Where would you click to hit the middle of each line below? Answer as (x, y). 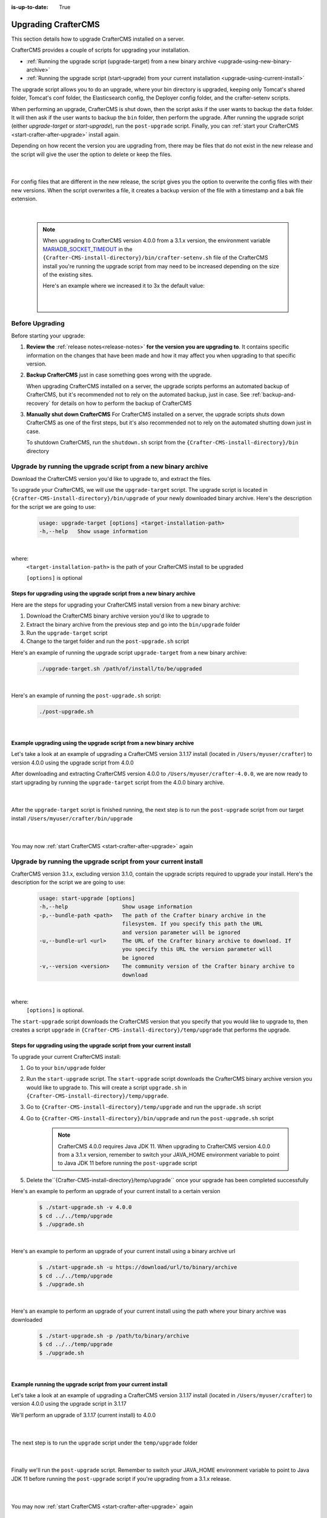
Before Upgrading (38, 324)
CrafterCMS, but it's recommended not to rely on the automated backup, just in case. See (138, 395)
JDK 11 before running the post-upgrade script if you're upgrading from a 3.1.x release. (121, 1479)
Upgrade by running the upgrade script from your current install (107, 862)
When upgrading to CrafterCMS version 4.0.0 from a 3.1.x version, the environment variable (157, 240)
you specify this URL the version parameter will (197, 949)
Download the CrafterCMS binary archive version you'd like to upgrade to (118, 616)
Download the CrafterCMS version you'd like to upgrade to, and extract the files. (111, 478)
